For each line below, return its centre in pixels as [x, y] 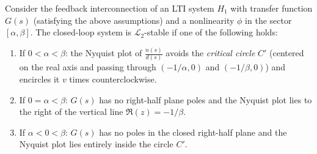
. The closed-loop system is [81, 32]
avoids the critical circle [210, 53]
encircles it [39, 79]
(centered [287, 53]
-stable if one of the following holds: [211, 32]
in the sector [268, 20]
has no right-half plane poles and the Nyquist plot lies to [206, 99]
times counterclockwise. [113, 79]
